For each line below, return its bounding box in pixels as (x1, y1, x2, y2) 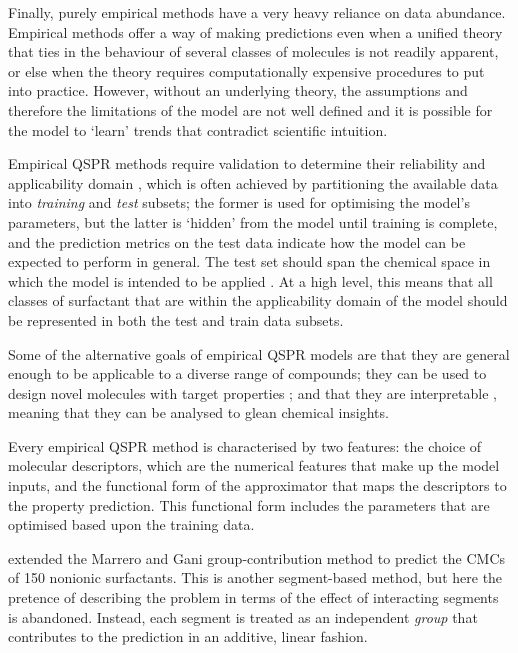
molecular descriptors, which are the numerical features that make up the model (8, 455, 500, 476)
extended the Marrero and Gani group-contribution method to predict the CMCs (8, 547, 506, 568)
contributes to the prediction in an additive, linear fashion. (8, 626, 368, 647)
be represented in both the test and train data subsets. (8, 309, 344, 330)
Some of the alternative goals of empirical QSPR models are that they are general (8, 343, 510, 364)
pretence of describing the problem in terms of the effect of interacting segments (8, 587, 499, 608)
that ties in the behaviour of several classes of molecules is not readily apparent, (8, 41, 499, 62)
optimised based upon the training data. (8, 514, 255, 535)
